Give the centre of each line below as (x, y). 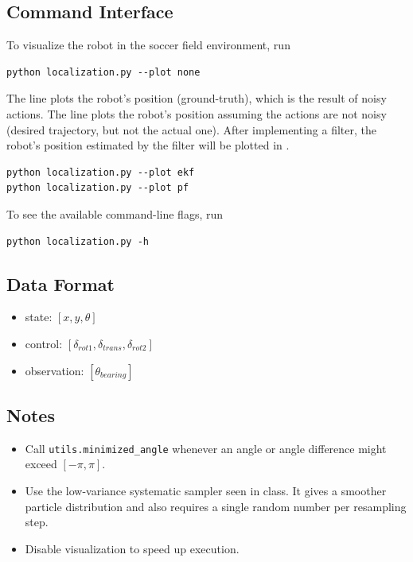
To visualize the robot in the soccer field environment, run (148, 45)
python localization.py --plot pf (98, 188)
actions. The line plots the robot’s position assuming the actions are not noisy (197, 113)
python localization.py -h (78, 241)
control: (44, 343)
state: (39, 317)
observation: (55, 370)
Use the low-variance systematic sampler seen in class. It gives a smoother (206, 490)
